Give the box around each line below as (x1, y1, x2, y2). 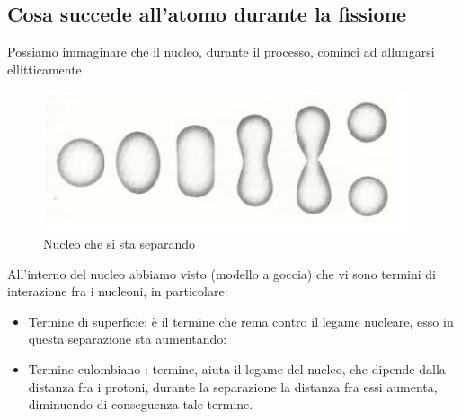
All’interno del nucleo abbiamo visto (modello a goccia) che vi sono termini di (7, 264, 437, 283)
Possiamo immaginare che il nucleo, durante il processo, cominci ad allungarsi (7, 42, 435, 61)
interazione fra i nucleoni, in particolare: (7, 282, 228, 301)
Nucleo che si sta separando (43, 233, 196, 252)
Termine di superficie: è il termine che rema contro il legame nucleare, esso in (28, 311, 454, 330)
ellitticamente (7, 59, 82, 78)
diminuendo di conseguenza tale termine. (28, 395, 253, 414)
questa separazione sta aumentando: (28, 329, 227, 348)
